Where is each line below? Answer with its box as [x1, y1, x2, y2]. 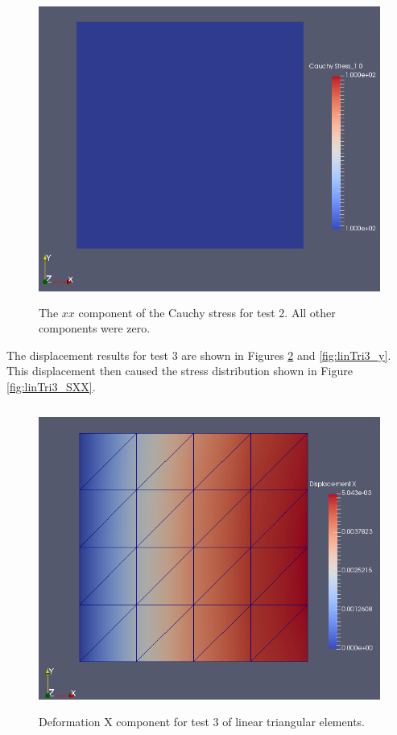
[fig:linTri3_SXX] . [6, 378, 96, 394]
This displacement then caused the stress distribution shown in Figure [6, 362, 353, 379]
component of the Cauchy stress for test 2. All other [78, 303, 336, 320]
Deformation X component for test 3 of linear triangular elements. [39, 713, 365, 730]
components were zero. [39, 320, 151, 337]
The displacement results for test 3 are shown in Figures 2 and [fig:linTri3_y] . [6, 346, 391, 363]
